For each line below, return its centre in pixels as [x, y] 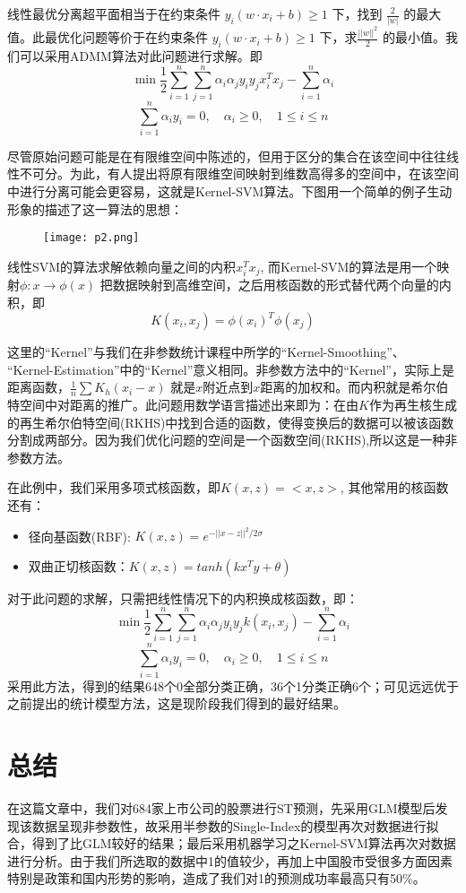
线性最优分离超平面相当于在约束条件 [114, 13]
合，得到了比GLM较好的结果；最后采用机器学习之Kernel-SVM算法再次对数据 [232, 843]
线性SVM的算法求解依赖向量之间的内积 [122, 266]
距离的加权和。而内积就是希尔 [348, 387]
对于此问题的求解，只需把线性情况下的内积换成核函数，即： [183, 598]
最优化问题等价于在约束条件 [126, 37]
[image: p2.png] [91, 238]
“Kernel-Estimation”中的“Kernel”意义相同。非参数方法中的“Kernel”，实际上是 [231, 369]
